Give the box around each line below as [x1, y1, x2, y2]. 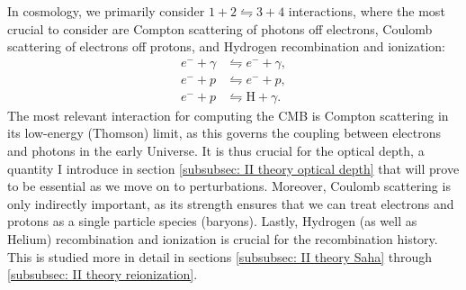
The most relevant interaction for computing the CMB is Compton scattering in [7, 105, 449, 124]
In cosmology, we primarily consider [7, 2, 205, 20]
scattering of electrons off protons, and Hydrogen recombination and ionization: [7, 37, 445, 56]
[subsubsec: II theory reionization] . [7, 265, 198, 284]
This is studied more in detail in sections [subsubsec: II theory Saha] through [7, 247, 433, 266]
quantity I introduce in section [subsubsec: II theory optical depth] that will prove [7, 159, 460, 177]
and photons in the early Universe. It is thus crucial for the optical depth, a [7, 141, 425, 160]
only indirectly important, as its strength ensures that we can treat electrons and [7, 194, 454, 213]
